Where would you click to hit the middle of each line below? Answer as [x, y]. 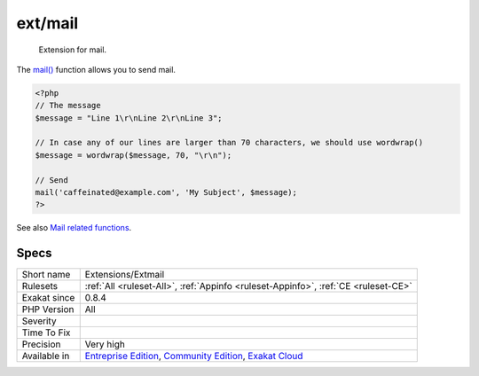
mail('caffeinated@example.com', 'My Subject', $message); [166, 192]
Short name [46, 275]
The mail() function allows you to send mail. [96, 69]
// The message [68, 106]
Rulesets [39, 286]
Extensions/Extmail [125, 275]
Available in [46, 356]
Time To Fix [46, 333]
